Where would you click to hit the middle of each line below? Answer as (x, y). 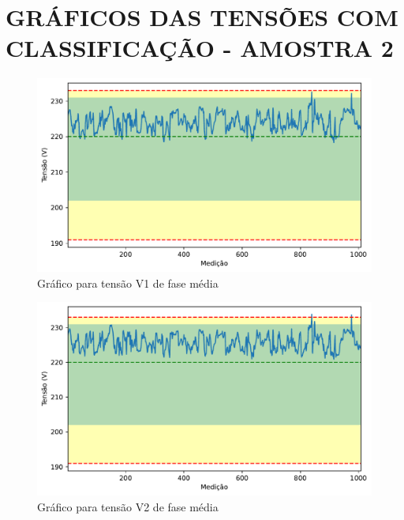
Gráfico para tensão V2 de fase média (128, 506)
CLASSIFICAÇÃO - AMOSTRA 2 (200, 48)
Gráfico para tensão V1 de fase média (128, 283)
